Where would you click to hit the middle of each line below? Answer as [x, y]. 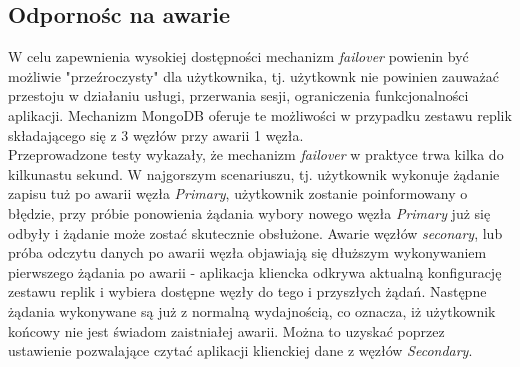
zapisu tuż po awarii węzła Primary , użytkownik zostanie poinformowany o [238, 193]
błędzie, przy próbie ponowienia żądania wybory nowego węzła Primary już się [249, 212]
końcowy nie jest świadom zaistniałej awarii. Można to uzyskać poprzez [226, 330]
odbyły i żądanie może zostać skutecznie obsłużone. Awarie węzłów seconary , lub [255, 232]
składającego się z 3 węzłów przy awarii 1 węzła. [156, 134]
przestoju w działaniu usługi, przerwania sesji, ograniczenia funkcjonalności [238, 95]
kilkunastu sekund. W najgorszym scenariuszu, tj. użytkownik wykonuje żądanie [254, 173]
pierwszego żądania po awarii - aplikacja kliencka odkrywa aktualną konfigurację [255, 271]
